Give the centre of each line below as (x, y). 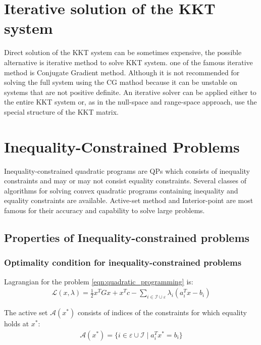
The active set (26, 312)
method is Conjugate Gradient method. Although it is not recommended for (122, 72)
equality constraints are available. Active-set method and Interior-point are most (129, 200)
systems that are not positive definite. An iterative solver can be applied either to (130, 92)
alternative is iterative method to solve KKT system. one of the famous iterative (128, 62)
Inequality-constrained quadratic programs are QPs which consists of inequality (127, 170)
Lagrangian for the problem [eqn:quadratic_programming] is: (99, 281)
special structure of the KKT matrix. (61, 111)
